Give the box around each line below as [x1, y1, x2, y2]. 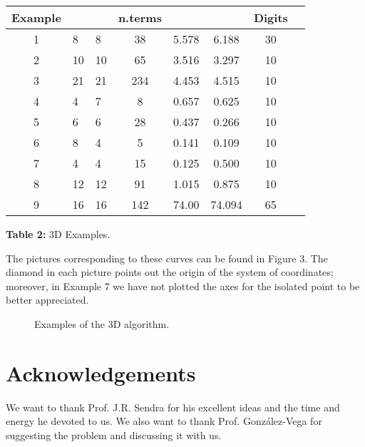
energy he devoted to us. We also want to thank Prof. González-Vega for [6, 413, 322, 428]
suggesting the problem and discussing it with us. [6, 427, 222, 442]
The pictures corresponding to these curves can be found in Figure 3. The [6, 250, 328, 265]
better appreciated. [6, 292, 89, 307]
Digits [253, 9, 288, 26]
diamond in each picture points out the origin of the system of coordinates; [6, 264, 334, 279]
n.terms [118, 9, 162, 26]
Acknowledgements [6, 358, 196, 387]
